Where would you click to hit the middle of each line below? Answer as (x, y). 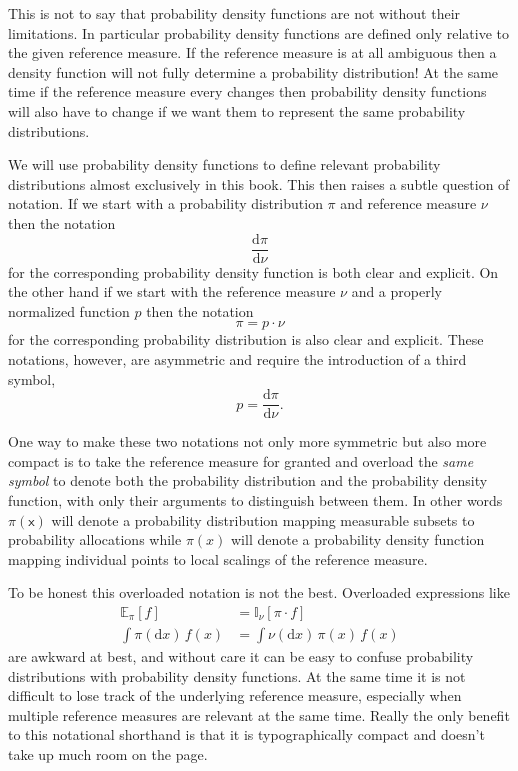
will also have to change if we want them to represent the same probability (237, 110)
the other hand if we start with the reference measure (172, 291)
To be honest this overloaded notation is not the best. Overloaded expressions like (259, 592)
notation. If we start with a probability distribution (165, 203)
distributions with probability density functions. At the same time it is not (237, 675)
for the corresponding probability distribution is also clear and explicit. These (246, 339)
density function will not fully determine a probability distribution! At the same (253, 71)
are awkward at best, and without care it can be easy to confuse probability (241, 656)
